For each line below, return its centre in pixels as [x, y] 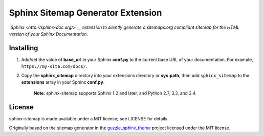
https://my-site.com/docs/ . [54, 66]
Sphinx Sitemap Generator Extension [86, 13]
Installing [24, 48]
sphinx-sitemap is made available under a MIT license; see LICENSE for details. [89, 119]
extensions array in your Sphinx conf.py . [63, 82]
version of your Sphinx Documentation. [48, 34]
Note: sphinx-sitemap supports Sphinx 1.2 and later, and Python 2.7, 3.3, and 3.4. [115, 93]
